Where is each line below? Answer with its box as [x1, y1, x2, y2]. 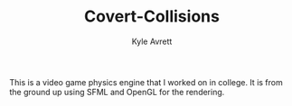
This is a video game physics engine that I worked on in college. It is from [9, 76, 283, 87]
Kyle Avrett [131, 36, 173, 47]
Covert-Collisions [84, 6, 220, 27]
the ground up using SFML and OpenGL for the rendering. [9, 86, 225, 97]
